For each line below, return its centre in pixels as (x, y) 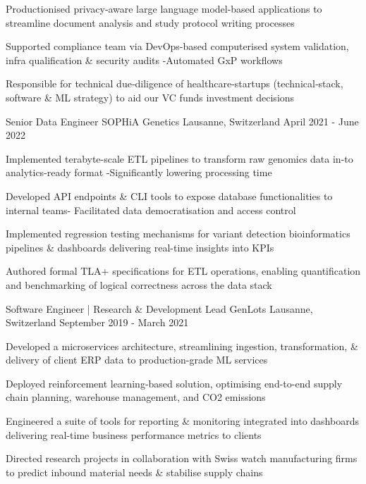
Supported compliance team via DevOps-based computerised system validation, (177, 46)
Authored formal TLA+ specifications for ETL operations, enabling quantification (183, 271)
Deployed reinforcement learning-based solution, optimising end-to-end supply (174, 383)
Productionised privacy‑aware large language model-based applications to (164, 8)
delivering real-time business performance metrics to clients (134, 434)
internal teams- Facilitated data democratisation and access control (151, 210)
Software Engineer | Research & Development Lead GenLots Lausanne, (159, 308)
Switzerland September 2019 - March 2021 (97, 322)
